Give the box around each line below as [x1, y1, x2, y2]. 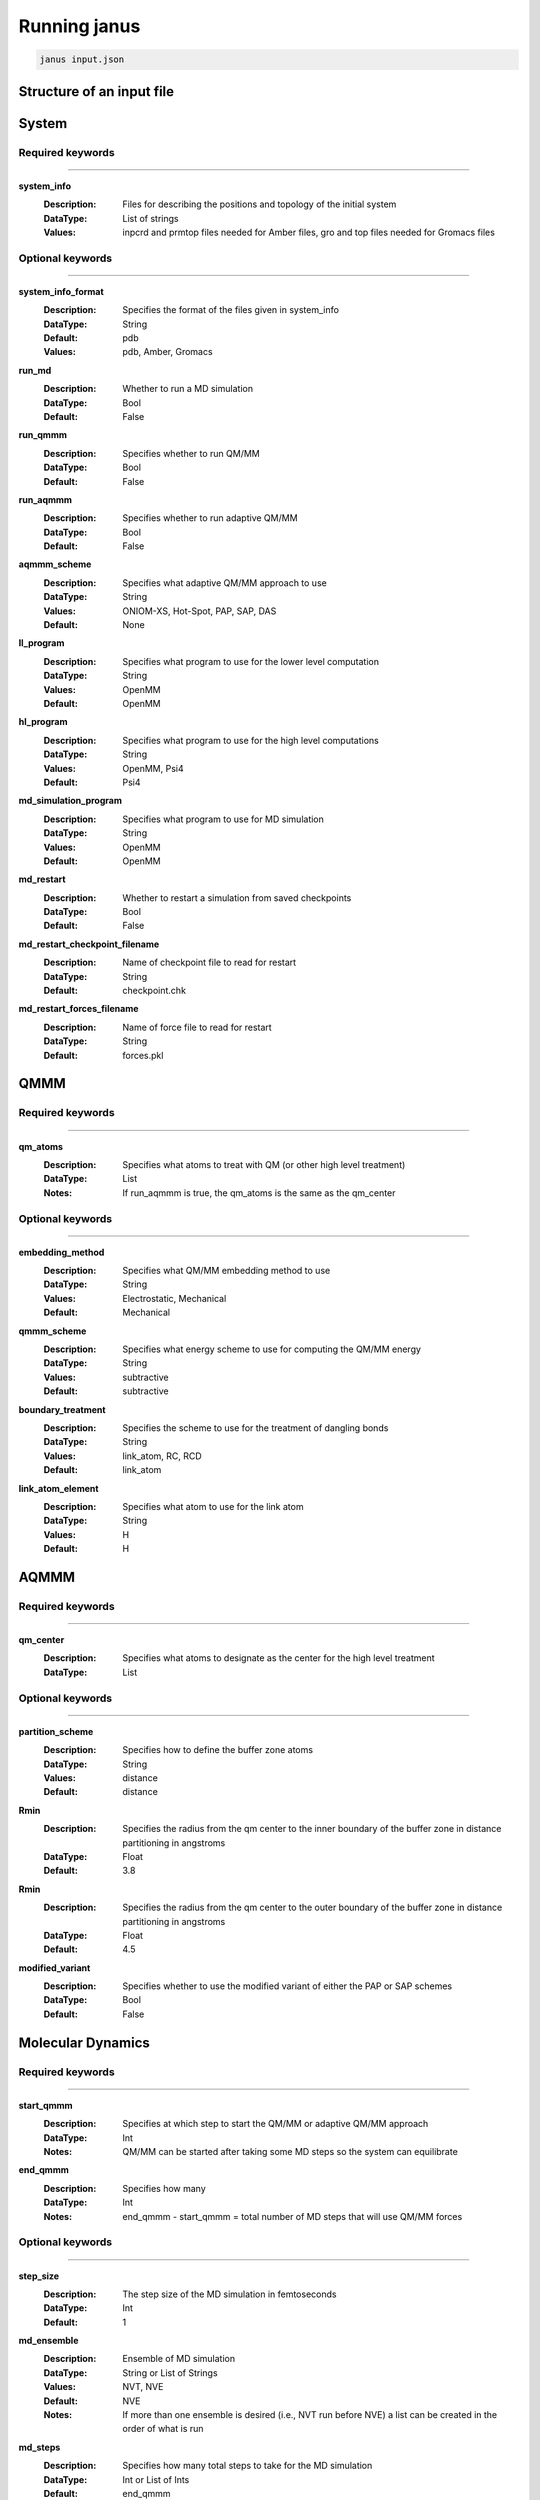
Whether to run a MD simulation [122, 383, 254, 395]
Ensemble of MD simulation [122, 2353, 235, 2365]
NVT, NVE [122, 2381, 164, 2393]
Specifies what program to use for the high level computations [122, 734, 379, 746]
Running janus [18, 15, 141, 37]
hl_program [18, 716, 68, 728]
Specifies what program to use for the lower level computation [122, 655, 380, 667]
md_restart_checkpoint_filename [18, 938, 160, 950]
